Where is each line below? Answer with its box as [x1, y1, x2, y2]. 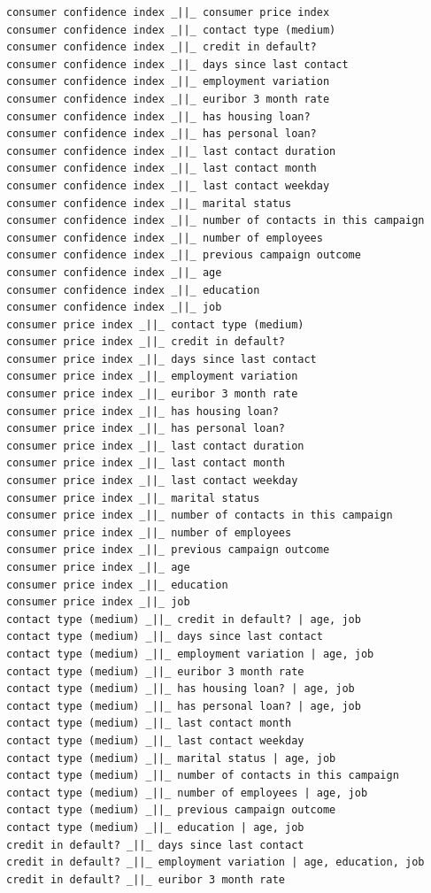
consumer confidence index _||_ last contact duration [6, 144, 336, 158]
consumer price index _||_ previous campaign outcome [6, 543, 330, 557]
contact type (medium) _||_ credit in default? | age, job [6, 612, 361, 626]
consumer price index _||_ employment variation [6, 370, 298, 383]
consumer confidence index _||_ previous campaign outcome [6, 249, 361, 262]
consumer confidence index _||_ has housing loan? [6, 110, 311, 123]
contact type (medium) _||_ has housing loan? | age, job [6, 682, 355, 696]
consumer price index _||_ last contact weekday [6, 474, 298, 488]
